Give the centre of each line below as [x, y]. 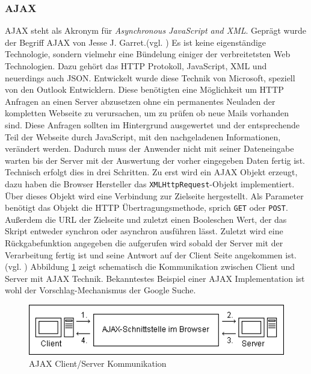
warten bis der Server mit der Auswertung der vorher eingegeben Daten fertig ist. [155, 160]
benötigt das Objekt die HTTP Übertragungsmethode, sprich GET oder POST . [146, 207]
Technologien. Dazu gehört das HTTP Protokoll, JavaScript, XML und [136, 66]
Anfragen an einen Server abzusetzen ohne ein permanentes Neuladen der [140, 101]
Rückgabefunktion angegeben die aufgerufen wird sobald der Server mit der [144, 243]
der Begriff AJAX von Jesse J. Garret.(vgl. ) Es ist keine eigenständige [136, 42]
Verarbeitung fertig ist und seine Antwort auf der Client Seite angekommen [144, 254]
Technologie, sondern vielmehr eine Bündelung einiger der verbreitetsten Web [148, 54]
